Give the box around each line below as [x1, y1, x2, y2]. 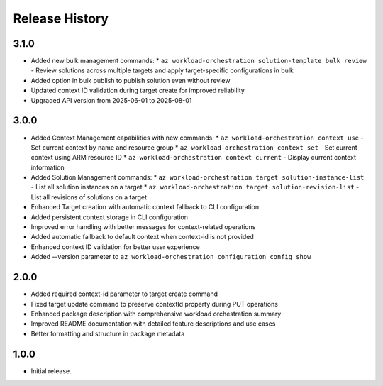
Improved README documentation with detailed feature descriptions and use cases [30, 319, 276, 328]
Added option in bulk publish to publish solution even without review [30, 76, 231, 84]
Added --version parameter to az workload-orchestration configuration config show [30, 253, 311, 261]
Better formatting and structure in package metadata [30, 329, 185, 338]
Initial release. [30, 366, 72, 375]
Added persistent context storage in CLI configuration [30, 213, 188, 221]
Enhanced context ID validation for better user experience [30, 242, 200, 251]
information [30, 163, 65, 172]
